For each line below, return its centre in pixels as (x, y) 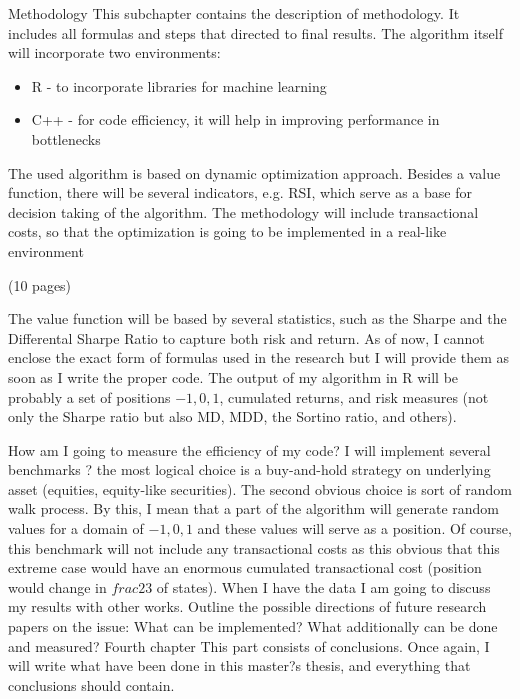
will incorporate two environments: (114, 52)
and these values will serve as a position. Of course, (354, 528)
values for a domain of (76, 528)
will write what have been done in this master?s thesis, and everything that (239, 665)
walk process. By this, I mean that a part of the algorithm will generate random (253, 508)
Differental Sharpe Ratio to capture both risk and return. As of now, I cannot (246, 337)
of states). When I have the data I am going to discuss (323, 586)
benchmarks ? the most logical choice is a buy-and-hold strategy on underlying (249, 469)
